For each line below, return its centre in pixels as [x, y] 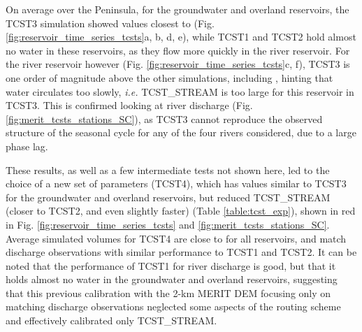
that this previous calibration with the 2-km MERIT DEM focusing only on [168, 293]
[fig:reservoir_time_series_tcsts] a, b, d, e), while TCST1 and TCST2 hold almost [181, 37]
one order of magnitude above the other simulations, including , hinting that [169, 77]
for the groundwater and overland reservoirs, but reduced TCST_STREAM [168, 197]
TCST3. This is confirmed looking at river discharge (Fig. [129, 105]
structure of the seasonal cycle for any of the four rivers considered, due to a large [181, 132]
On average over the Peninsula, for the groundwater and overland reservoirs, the [178, 9]
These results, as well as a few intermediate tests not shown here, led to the [168, 169]
